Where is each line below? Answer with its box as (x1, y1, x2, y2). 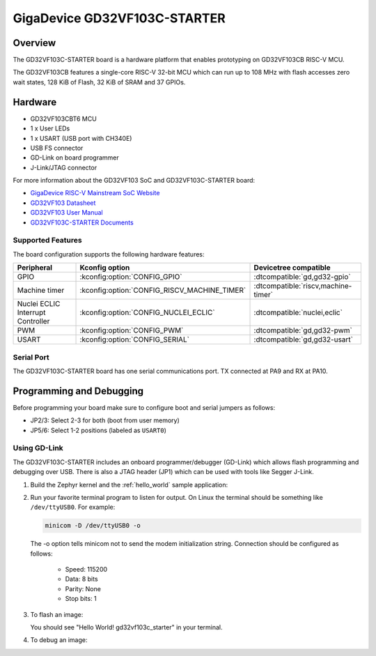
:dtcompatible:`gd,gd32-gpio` (253, 272, 351, 282)
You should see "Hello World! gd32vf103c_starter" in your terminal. (30, 623, 223, 632)
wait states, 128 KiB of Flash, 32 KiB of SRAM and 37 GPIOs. (13, 77, 186, 86)
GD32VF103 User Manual (30, 208, 104, 217)
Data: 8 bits (65, 575, 98, 583)
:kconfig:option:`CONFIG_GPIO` (79, 272, 182, 282)
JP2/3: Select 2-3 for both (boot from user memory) (30, 416, 180, 425)
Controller (17, 316, 50, 326)
